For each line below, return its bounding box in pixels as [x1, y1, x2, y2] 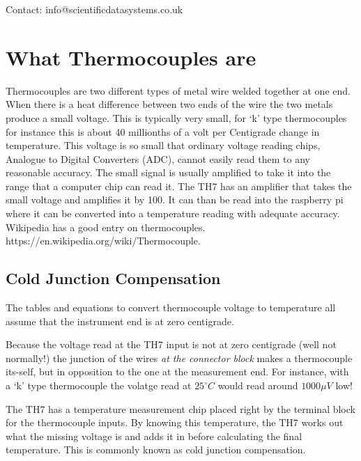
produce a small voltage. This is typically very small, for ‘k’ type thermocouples [6, 110, 347, 125]
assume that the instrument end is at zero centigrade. [6, 313, 234, 328]
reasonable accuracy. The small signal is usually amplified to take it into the [6, 165, 331, 180]
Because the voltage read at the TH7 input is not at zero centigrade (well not [6, 337, 337, 352]
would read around [217, 378, 298, 393]
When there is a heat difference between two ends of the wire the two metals [6, 97, 333, 111]
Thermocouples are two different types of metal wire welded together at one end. [6, 83, 351, 97]
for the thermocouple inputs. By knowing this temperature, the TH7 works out [6, 415, 344, 430]
